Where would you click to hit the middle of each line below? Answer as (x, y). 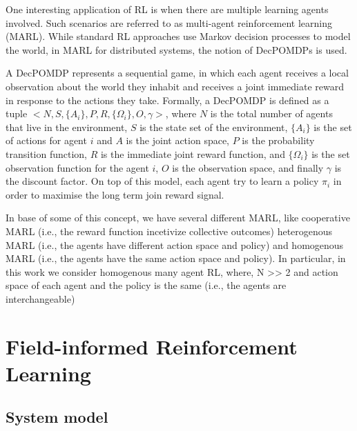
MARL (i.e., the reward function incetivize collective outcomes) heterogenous (169, 231)
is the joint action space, (178, 140)
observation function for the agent (77, 167)
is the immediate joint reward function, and (193, 153)
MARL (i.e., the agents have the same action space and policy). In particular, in (176, 258)
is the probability (278, 140)
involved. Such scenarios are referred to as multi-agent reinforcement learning (169, 22)
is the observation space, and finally (248, 167)
